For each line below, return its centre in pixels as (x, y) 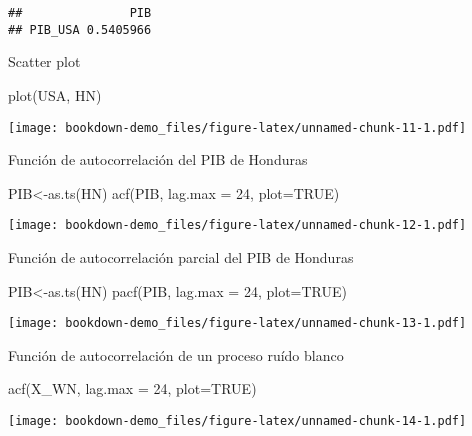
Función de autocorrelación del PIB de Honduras (158, 159)
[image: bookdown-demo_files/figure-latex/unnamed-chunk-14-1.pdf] (237, 421)
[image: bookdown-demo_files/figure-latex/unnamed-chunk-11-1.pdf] (237, 127)
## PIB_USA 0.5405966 (80, 29)
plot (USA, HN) (55, 94)
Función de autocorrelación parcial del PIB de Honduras (181, 257)
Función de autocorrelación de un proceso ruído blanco (176, 354)
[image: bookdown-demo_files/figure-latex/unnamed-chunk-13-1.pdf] (237, 323)
